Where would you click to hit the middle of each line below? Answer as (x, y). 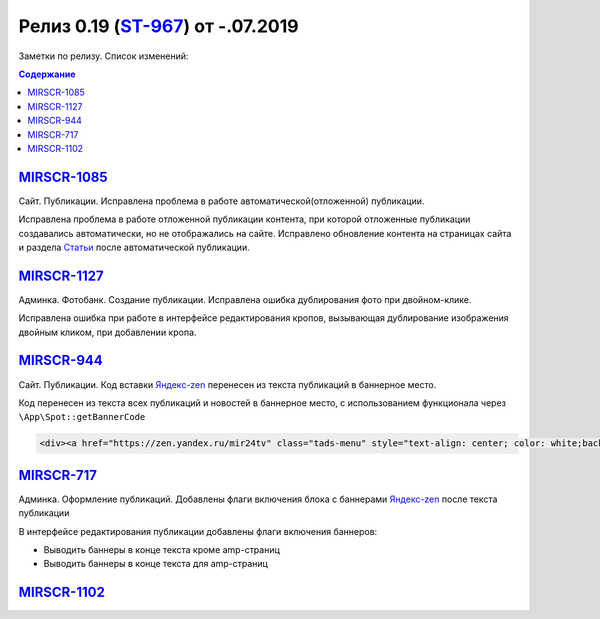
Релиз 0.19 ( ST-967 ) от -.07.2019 (158, 26)
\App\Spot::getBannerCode (82, 417)
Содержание (47, 74)
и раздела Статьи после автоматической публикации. (134, 247)
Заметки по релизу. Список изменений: (103, 56)
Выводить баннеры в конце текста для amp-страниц (156, 564)
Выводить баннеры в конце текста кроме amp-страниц (161, 549)
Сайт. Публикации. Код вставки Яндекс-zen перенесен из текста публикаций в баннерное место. (227, 384)
